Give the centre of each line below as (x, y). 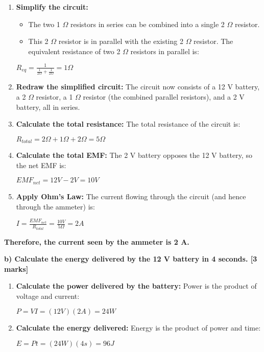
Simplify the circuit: (52, 7)
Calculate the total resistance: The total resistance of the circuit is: (128, 124)
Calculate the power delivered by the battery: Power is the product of (136, 286)
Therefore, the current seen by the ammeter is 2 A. (97, 241)
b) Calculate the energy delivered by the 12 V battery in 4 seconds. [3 (131, 259)
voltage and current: (48, 296)
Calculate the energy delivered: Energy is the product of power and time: (138, 328)
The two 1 (44, 24)
